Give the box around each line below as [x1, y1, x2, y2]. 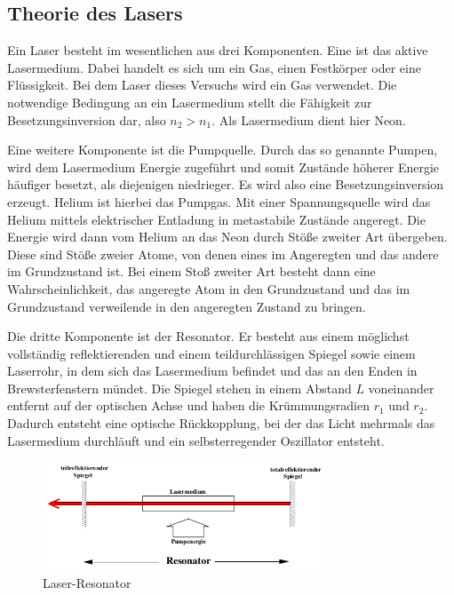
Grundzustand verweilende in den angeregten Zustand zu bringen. [7, 297, 366, 315]
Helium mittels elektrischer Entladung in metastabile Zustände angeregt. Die [7, 210, 426, 228]
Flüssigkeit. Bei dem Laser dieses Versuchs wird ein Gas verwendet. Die [7, 75, 397, 94]
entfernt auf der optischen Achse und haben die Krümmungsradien [7, 396, 370, 415]
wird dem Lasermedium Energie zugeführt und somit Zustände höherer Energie [7, 157, 440, 176]
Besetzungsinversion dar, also [7, 110, 166, 129]
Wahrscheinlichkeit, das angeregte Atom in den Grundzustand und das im [7, 279, 410, 297]
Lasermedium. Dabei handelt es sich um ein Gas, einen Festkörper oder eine [7, 58, 421, 76]
